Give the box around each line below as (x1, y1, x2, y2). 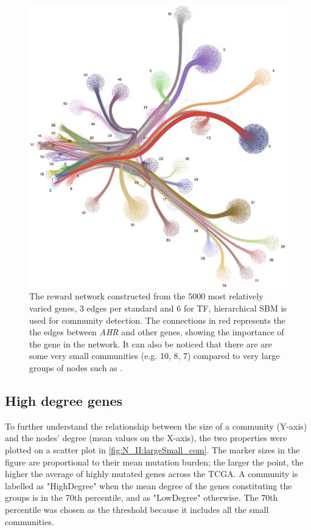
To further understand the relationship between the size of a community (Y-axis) (5, 419, 307, 432)
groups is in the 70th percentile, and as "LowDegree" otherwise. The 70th (5, 491, 278, 504)
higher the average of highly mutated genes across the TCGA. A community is (5, 467, 298, 480)
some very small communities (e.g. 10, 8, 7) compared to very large (29, 349, 280, 362)
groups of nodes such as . (29, 361, 123, 374)
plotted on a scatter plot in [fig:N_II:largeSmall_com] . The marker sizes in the (5, 444, 300, 456)
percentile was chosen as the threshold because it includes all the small (5, 503, 269, 515)
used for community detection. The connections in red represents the (29, 313, 285, 326)
